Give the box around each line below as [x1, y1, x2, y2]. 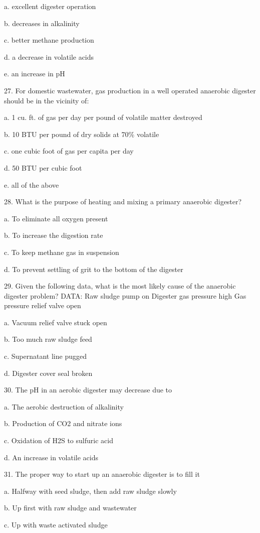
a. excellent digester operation [4, 1, 96, 11]
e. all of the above [4, 179, 59, 190]
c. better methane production [4, 35, 94, 45]
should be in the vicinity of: [4, 95, 89, 105]
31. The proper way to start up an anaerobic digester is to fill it [4, 469, 200, 479]
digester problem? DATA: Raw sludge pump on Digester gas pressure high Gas [4, 290, 246, 301]
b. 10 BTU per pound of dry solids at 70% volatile [4, 128, 159, 139]
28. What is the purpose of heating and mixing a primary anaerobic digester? [4, 196, 242, 207]
